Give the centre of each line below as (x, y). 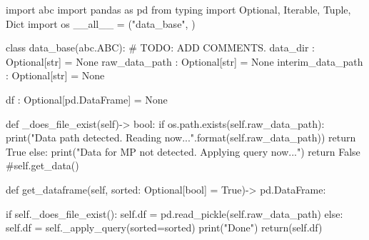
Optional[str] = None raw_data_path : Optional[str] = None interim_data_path (184, 61)
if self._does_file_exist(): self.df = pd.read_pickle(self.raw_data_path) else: (175, 213)
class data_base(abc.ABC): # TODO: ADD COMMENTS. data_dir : (160, 47)
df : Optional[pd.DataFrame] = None (87, 99)
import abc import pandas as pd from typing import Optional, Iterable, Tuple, (178, 9)
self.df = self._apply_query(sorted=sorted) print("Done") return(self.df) (164, 227)
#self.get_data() (42, 165)
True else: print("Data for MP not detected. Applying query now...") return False (183, 151)
